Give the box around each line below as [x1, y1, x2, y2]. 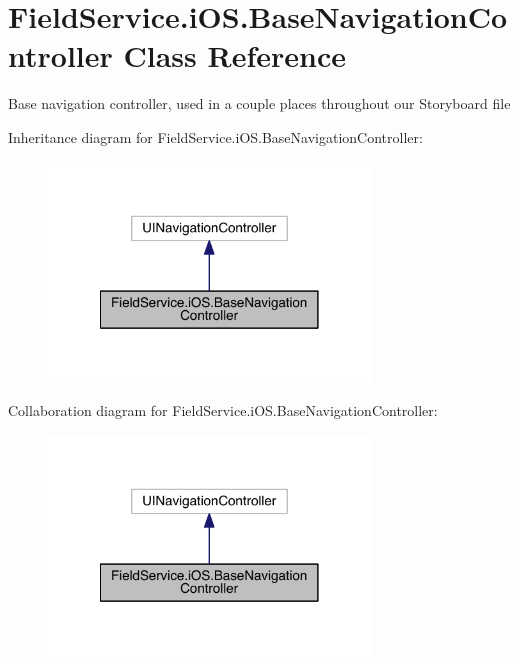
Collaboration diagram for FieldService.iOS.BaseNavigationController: [8, 400, 438, 421]
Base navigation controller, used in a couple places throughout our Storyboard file [8, 93, 511, 114]
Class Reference [123, 35, 346, 76]
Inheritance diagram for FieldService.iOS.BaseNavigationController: [8, 126, 423, 147]
